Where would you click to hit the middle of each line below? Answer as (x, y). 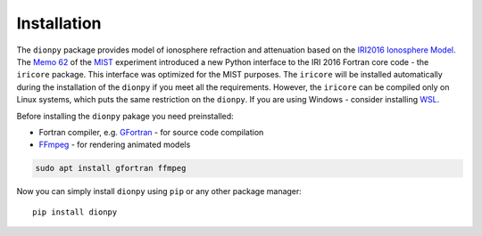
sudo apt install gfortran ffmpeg (111, 168)
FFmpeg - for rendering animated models (115, 145)
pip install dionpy (75, 212)
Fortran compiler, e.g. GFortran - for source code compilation (151, 132)
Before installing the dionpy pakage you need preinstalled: (125, 116)
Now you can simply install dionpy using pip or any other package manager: (159, 191)
